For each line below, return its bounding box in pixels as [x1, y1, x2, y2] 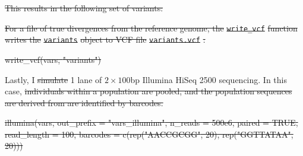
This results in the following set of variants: [5, 2, 163, 14]
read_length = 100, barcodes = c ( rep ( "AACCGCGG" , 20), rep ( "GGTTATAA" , [5, 128, 293, 140]
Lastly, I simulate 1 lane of [5, 73, 102, 85]
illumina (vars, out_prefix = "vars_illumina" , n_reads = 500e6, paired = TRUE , [5, 116, 298, 129]
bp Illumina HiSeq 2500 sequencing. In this [130, 73, 287, 85]
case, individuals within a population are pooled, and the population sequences [5, 85, 292, 97]
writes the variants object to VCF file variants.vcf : [5, 33, 206, 46]
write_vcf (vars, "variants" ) [5, 53, 102, 65]
